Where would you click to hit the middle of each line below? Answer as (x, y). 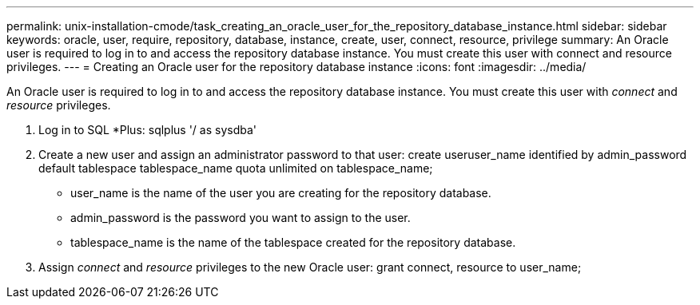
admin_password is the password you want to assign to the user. (241, 218)
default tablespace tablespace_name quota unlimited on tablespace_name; (236, 168)
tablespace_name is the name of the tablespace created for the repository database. (293, 242)
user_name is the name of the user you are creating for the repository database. (281, 193)
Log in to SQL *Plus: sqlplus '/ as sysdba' (148, 130)
